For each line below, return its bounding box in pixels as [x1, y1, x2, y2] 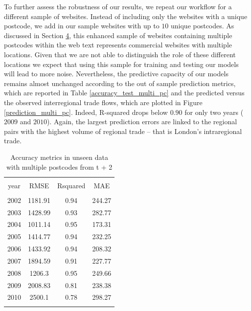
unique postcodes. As [170, 21, 234, 31]
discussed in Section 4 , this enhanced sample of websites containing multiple [4, 30, 232, 40]
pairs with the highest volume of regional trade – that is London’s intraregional [4, 126, 242, 136]
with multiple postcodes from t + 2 [6, 161, 113, 172]
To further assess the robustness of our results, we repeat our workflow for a [4, 1, 232, 11]
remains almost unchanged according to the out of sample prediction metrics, [4, 78, 236, 88]
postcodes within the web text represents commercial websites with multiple [4, 40, 232, 50]
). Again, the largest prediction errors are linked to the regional [46, 116, 237, 127]
